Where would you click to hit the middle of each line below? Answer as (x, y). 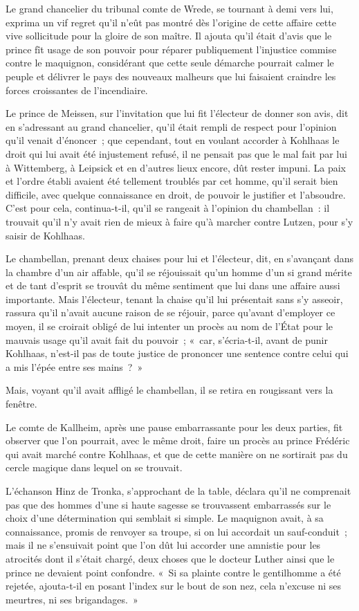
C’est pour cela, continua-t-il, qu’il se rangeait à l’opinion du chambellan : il (168, 208)
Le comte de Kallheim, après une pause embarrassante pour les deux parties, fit (174, 427)
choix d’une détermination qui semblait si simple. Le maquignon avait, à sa (165, 518)
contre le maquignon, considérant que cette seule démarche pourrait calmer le (170, 63)
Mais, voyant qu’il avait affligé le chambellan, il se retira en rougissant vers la (169, 390)
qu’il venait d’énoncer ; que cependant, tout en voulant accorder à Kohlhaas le (173, 140)
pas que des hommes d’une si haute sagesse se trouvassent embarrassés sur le (168, 504)
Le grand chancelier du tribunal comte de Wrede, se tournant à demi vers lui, (169, 8)
